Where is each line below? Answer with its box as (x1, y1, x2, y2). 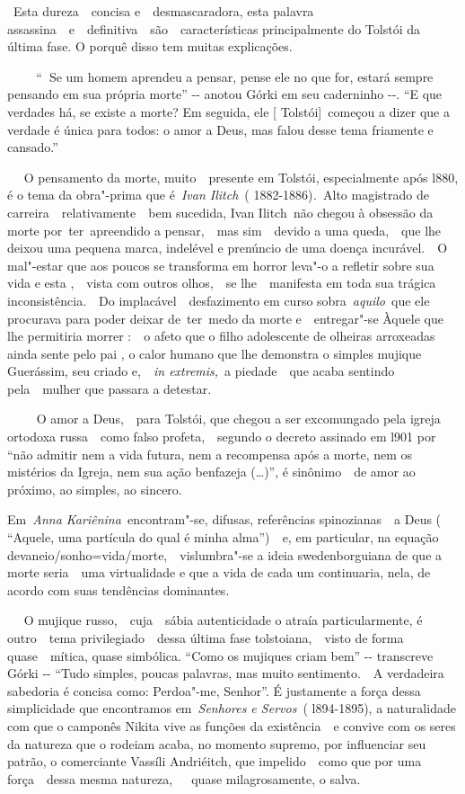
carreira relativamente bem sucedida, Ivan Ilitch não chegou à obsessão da (7, 202, 434, 221)
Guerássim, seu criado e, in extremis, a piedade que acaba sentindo (7, 361, 395, 380)
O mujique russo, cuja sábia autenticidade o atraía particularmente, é (23, 611, 423, 629)
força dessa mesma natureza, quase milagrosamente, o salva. (7, 769, 361, 788)
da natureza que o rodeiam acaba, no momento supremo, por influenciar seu (7, 734, 426, 753)
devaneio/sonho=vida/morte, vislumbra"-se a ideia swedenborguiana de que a (7, 545, 443, 564)
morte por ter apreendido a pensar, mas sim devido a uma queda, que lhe (7, 220, 442, 239)
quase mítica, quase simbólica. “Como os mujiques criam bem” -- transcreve (7, 646, 434, 665)
